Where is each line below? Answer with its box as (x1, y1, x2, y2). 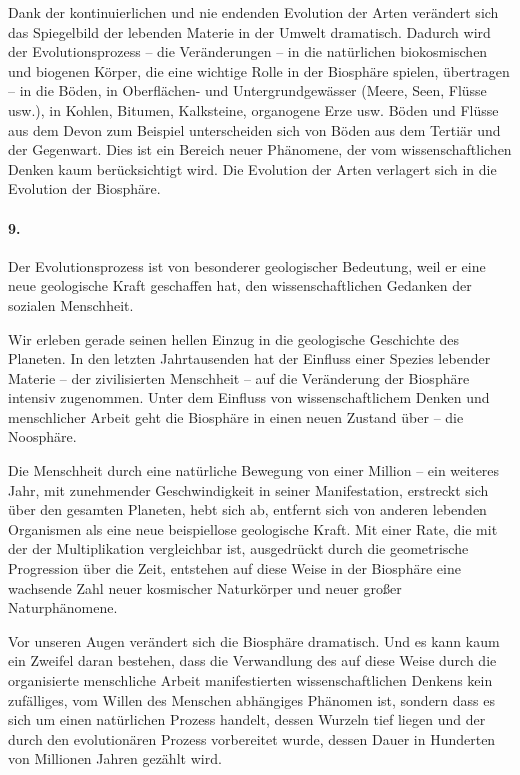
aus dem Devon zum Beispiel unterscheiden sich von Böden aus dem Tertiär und (8, 119, 501, 140)
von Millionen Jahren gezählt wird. (8, 748, 222, 769)
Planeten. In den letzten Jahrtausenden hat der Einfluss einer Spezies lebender (8, 348, 491, 369)
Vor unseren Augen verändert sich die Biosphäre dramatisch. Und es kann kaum (8, 630, 500, 651)
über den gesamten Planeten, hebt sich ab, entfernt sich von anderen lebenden (8, 499, 487, 520)
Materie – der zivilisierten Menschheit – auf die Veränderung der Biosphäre (8, 367, 470, 388)
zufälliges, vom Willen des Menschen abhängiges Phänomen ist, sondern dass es (8, 689, 496, 710)
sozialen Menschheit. (8, 294, 134, 315)
